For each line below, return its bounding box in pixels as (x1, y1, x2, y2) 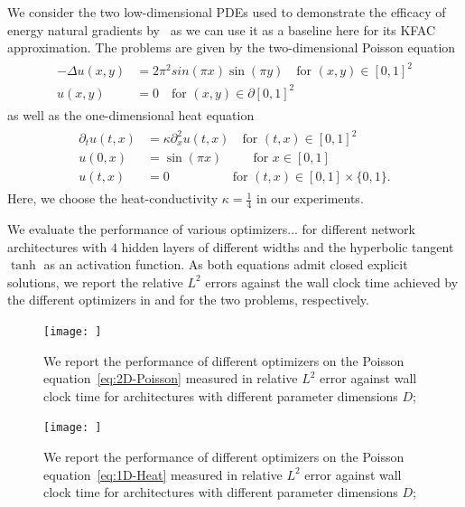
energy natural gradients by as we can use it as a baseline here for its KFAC (7, 20, 436, 39)
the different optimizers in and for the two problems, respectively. (7, 290, 369, 309)
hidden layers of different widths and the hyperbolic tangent (121, 237, 454, 256)
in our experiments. (256, 189, 364, 208)
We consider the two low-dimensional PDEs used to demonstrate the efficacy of (7, 3, 446, 21)
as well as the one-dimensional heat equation (7, 105, 255, 124)
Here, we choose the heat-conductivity (7, 189, 219, 208)
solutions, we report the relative (7, 272, 183, 291)
